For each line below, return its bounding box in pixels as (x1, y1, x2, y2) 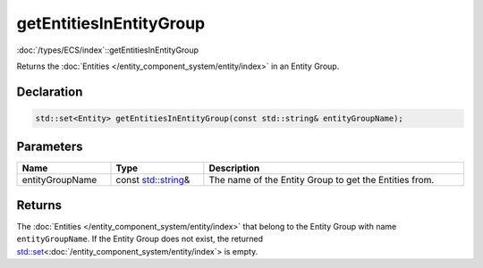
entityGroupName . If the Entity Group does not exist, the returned (16, 233, 264, 245)
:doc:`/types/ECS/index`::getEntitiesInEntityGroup (16, 45, 199, 55)
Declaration (16, 84, 83, 99)
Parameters (16, 139, 83, 155)
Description (208, 162, 260, 174)
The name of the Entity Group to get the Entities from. (208, 174, 435, 187)
